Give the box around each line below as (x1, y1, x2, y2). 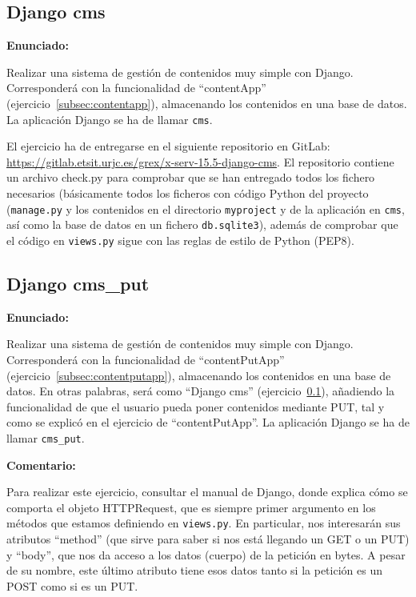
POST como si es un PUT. (6, 577, 138, 594)
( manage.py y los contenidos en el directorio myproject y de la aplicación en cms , (6, 200, 405, 217)
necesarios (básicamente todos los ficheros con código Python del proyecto (6, 185, 369, 202)
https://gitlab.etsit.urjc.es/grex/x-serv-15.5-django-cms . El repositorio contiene (6, 153, 394, 170)
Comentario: (6, 456, 76, 473)
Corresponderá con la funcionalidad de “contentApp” (6, 79, 266, 96)
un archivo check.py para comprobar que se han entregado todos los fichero (6, 169, 375, 186)
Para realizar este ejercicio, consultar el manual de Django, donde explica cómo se (6, 483, 408, 500)
